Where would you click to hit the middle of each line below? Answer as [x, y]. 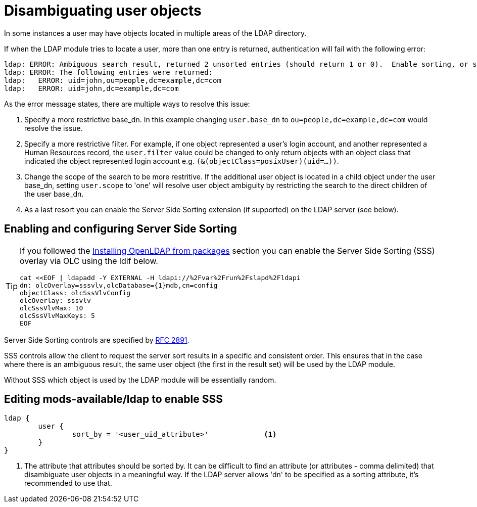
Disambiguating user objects [103, 11]
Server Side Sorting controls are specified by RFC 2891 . [97, 340]
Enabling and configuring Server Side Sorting [121, 229]
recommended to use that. [68, 483]
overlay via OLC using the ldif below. [89, 261]
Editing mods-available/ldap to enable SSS [113, 399]
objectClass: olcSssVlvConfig [75, 293]
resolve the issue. [54, 128]
